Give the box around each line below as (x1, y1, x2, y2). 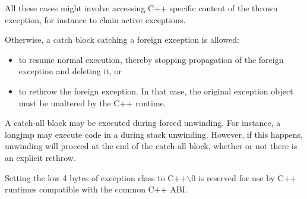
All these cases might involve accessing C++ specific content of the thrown (5, 2, 278, 14)
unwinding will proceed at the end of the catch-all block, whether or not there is (5, 140, 297, 152)
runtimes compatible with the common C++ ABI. (5, 183, 188, 195)
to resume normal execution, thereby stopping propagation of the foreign (18, 53, 284, 65)
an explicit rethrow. (5, 151, 76, 163)
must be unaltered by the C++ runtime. (18, 96, 166, 109)
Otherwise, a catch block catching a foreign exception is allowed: (5, 33, 239, 46)
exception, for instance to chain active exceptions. (5, 13, 186, 26)
